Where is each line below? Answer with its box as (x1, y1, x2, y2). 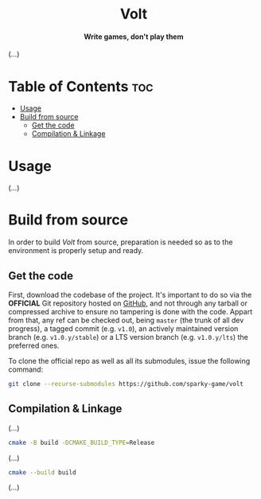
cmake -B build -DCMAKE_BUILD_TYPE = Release (8, 439, 155, 446)
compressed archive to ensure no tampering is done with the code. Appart (8, 307, 253, 317)
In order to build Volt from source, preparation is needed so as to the (8, 237, 233, 247)
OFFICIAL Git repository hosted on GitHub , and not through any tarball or (8, 298, 248, 308)
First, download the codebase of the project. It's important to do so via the (8, 290, 252, 300)
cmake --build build (8, 468, 77, 477)
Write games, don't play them (83, 32, 184, 41)
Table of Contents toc (8, 77, 154, 96)
